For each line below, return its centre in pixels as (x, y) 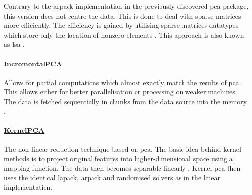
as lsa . (14, 44)
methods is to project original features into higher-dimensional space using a (118, 158)
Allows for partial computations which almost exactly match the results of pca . (123, 82)
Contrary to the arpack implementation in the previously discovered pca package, (126, 6)
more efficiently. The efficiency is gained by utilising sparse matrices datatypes (121, 25)
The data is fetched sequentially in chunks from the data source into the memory (126, 101)
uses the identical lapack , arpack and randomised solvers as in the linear (112, 177)
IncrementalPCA (33, 63)
